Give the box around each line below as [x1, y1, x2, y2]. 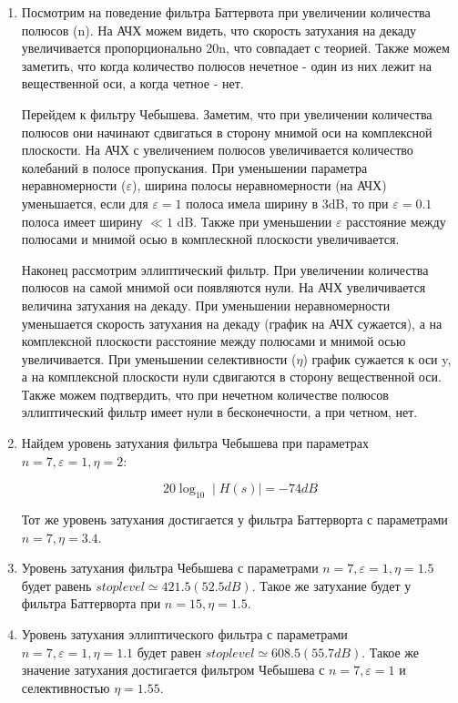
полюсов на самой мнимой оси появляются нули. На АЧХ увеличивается [21, 278, 426, 297]
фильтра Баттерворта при [21, 594, 161, 613]
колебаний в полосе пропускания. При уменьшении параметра [21, 158, 368, 177]
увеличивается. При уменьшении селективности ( [21, 349, 297, 368]
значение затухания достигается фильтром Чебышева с [21, 660, 325, 679]
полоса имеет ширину [21, 211, 143, 230]
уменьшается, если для [21, 193, 148, 212]
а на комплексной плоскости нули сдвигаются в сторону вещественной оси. [21, 367, 442, 386]
